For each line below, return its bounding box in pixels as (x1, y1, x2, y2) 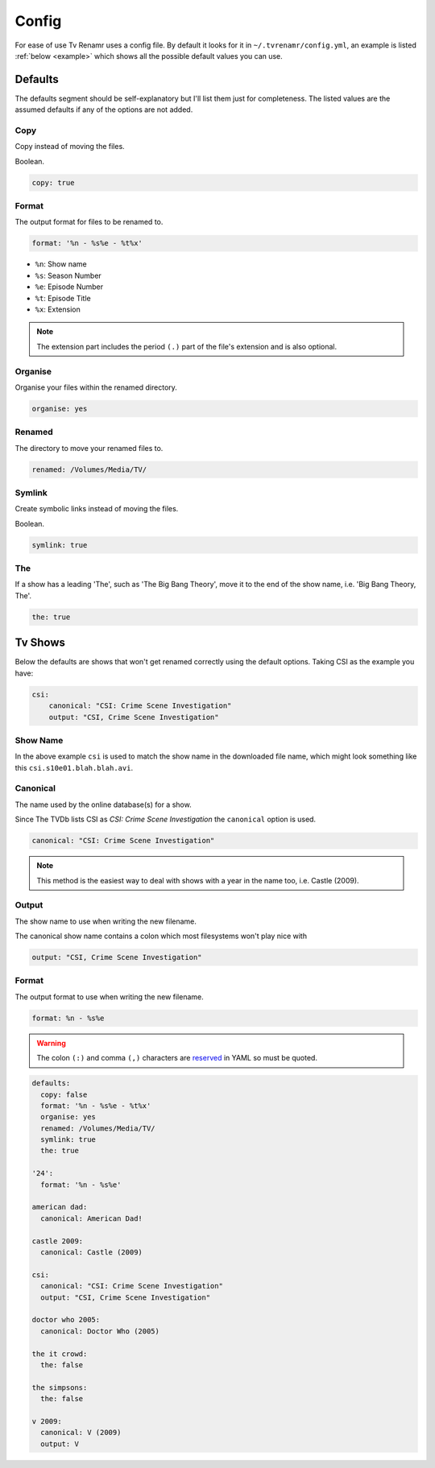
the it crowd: (31, 1349, 88, 1358)
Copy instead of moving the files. (14, 142, 125, 151)
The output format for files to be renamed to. (14, 217, 164, 227)
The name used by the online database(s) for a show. (14, 800, 193, 809)
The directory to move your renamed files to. (14, 443, 164, 453)
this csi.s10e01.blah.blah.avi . (14, 763, 133, 772)
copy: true (31, 178, 75, 187)
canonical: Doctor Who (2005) (40, 1326, 160, 1336)
